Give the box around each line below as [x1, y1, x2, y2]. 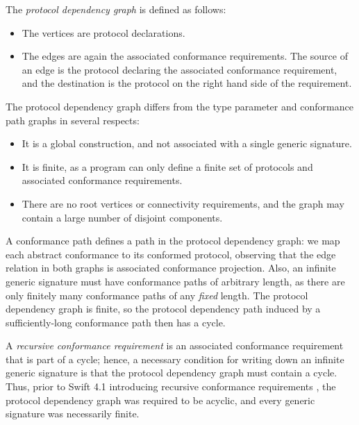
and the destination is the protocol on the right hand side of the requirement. [22, 76, 352, 90]
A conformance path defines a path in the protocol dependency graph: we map [6, 233, 340, 248]
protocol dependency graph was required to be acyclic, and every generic [6, 392, 315, 407]
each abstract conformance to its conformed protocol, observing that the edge [6, 247, 336, 261]
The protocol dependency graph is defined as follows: [6, 2, 226, 16]
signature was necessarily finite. [6, 406, 140, 421]
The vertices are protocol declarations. [22, 25, 185, 40]
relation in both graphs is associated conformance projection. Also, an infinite [6, 260, 336, 275]
